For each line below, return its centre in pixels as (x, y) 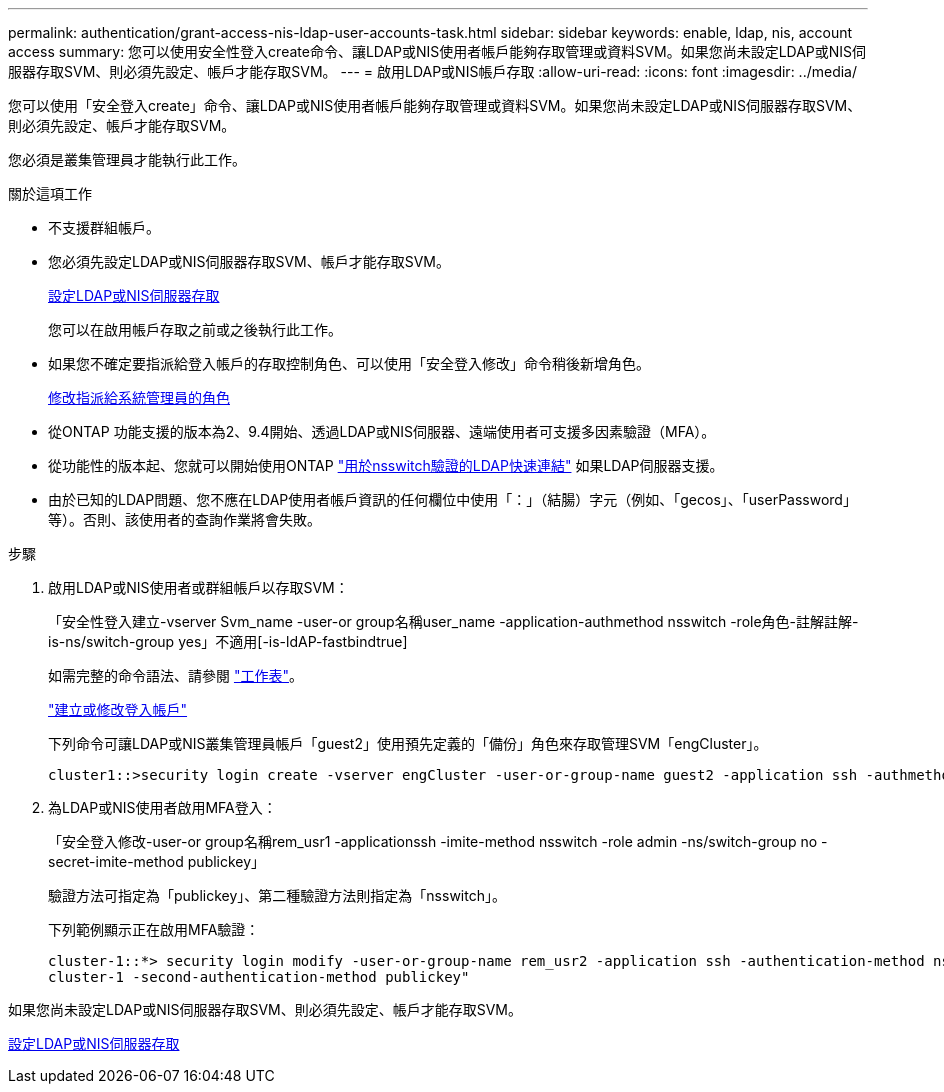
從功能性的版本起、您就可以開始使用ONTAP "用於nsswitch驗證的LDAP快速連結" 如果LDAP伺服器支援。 (386, 465)
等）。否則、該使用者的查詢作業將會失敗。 (184, 519)
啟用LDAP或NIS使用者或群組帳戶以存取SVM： (198, 587)
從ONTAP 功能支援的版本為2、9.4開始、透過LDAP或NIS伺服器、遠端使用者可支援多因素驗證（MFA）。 (382, 431)
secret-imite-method (116, 861)
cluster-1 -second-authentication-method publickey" (259, 977)
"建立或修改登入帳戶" (118, 709)
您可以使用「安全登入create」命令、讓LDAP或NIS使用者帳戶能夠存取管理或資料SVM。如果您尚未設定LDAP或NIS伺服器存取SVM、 (435, 105)
